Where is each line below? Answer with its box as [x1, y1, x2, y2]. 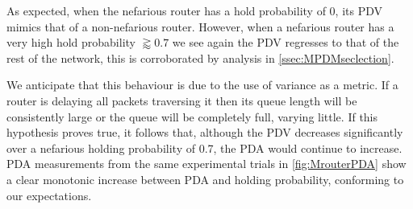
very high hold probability [6, 34, 136, 51]
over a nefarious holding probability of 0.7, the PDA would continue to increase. [6, 139, 403, 156]
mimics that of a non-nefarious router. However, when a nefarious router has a [6, 18, 394, 35]
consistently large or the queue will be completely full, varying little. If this [6, 108, 378, 125]
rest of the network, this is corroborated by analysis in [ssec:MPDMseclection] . [6, 49, 394, 66]
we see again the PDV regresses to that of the [172, 34, 399, 51]
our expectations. [6, 186, 92, 203]
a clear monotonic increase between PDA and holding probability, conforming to [6, 170, 404, 187]
